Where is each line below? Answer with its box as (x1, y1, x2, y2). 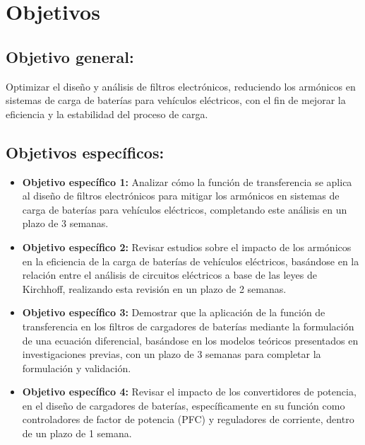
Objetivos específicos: (6, 141, 164, 163)
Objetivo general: (6, 45, 134, 67)
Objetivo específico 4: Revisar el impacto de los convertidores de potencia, (22, 384, 357, 399)
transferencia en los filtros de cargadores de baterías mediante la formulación (22, 318, 354, 333)
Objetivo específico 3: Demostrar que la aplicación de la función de (22, 305, 325, 320)
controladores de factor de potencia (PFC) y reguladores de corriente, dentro (22, 412, 354, 427)
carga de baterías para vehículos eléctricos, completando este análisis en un (22, 202, 347, 216)
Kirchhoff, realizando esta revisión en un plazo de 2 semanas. (22, 281, 287, 296)
